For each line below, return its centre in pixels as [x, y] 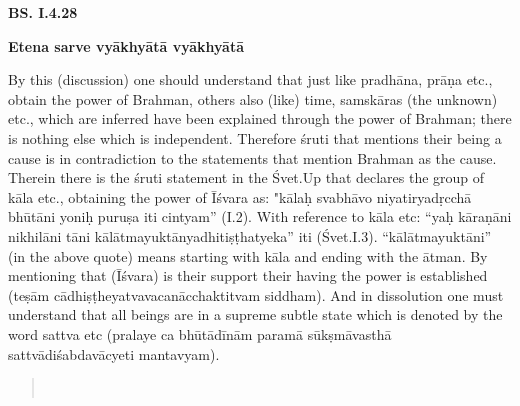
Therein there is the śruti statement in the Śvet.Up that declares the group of [246, 177]
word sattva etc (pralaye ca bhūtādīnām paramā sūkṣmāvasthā [200, 333]
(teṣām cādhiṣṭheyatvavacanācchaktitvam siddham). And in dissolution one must [256, 294]
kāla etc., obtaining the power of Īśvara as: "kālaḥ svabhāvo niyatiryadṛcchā [240, 196]
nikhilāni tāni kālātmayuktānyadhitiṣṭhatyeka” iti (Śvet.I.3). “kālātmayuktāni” [250, 235]
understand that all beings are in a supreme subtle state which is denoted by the [255, 314]
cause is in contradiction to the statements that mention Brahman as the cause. [252, 157]
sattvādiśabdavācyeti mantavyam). [114, 353]
